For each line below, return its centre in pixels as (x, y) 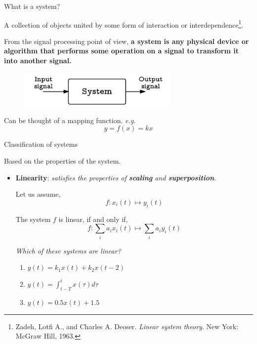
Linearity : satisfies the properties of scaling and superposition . (116, 177)
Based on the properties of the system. (63, 161)
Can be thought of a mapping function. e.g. (70, 120)
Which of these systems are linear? (68, 250)
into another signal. (38, 61)
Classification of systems (41, 144)
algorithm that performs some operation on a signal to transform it (121, 51)
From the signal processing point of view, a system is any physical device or (127, 41)
